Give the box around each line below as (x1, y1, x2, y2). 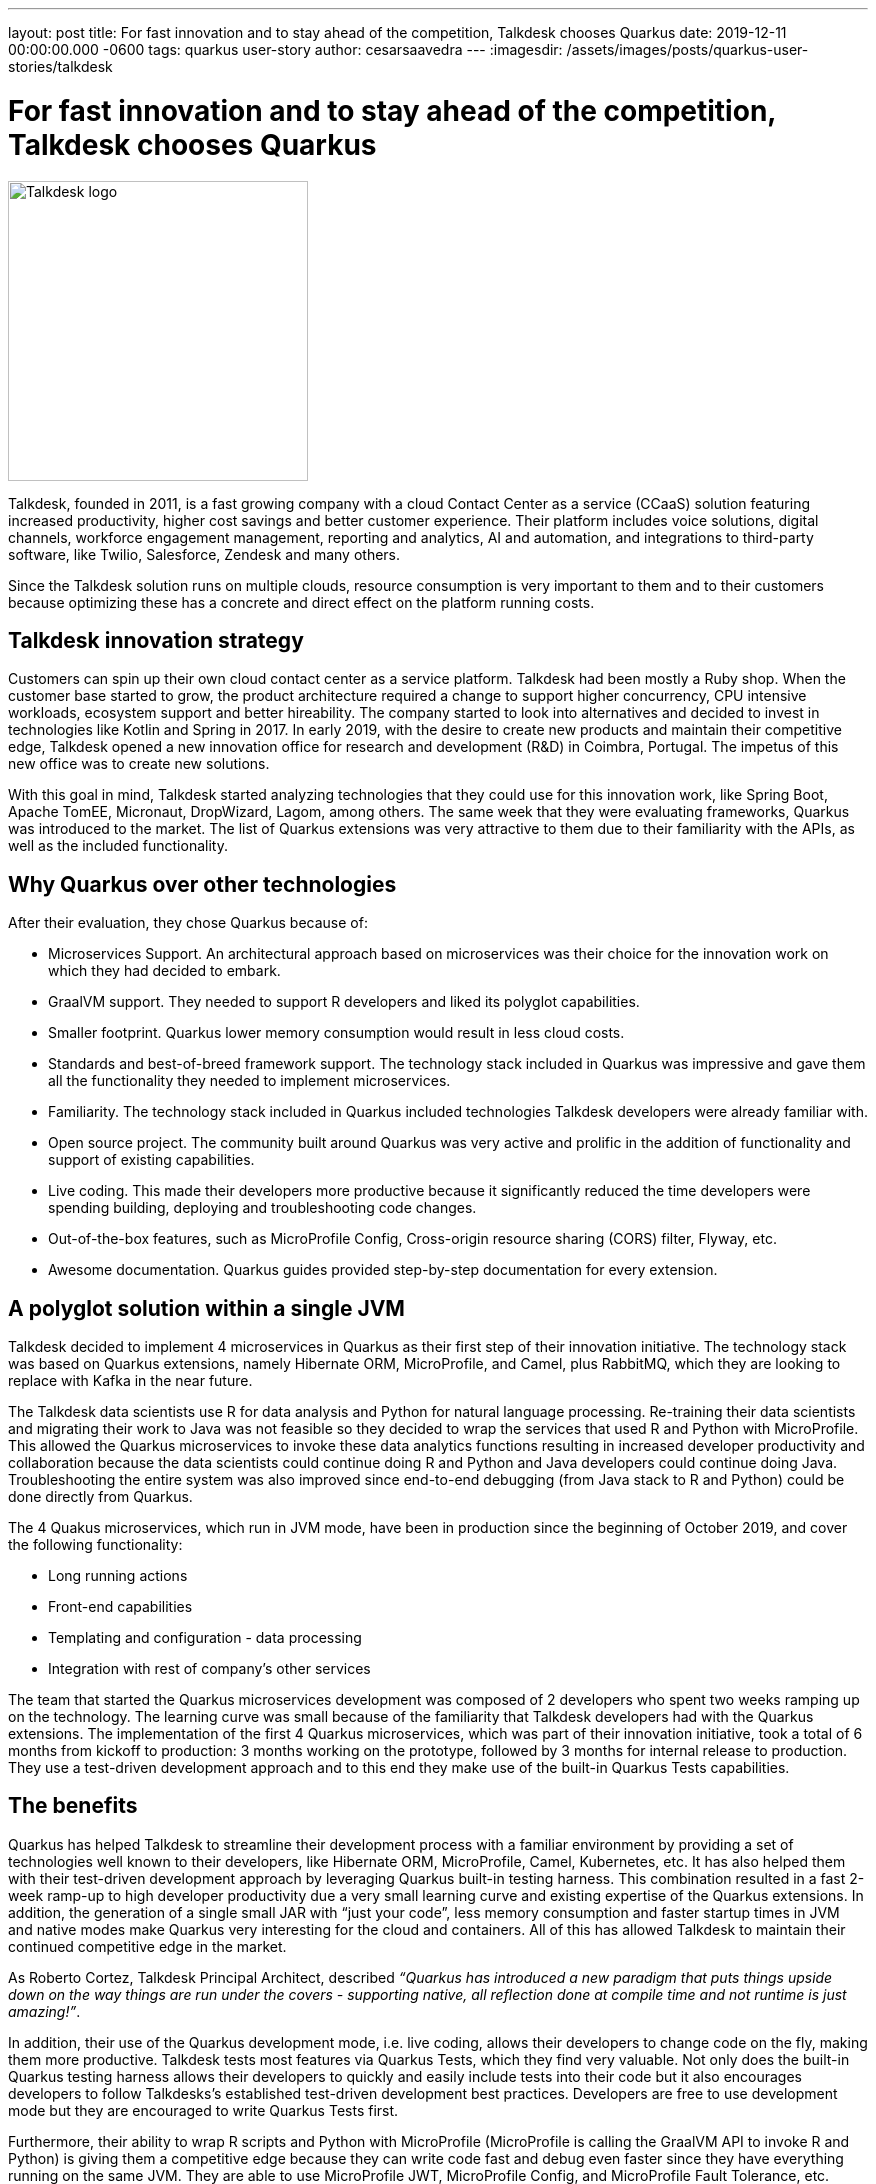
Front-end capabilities (48, 1598, 193, 1616)
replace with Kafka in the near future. (8, 1372, 253, 1390)
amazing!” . (8, 2002, 81, 2020)
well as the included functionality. (8, 837, 228, 855)
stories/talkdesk (8, 58, 113, 75)
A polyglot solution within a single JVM (8, 1295, 405, 1321)
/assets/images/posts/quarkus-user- (566, 41, 809, 58)
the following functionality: (8, 1536, 183, 1554)
